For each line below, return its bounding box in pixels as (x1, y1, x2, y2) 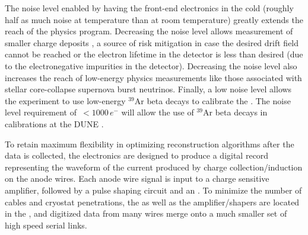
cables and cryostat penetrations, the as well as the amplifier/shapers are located (5, 195, 300, 208)
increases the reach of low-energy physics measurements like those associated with (5, 71, 302, 83)
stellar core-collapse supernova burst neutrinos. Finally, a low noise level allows (5, 83, 292, 95)
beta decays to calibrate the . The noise (147, 94, 291, 107)
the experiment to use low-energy (5, 94, 126, 107)
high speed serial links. (5, 218, 87, 231)
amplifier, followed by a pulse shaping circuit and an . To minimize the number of (5, 184, 302, 196)
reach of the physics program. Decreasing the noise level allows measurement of (5, 25, 293, 37)
